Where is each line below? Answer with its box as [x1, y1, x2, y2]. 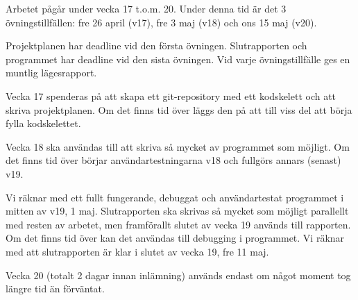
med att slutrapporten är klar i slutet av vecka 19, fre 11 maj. [6, 244, 269, 258]
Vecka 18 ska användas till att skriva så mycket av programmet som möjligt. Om [6, 139, 350, 153]
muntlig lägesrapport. [6, 65, 97, 80]
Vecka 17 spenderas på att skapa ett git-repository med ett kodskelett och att [6, 88, 336, 103]
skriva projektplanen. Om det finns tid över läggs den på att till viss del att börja [6, 102, 352, 117]
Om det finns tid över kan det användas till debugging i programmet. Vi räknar [6, 231, 345, 245]
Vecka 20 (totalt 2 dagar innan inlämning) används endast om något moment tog [6, 267, 351, 282]
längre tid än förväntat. [6, 281, 105, 296]
